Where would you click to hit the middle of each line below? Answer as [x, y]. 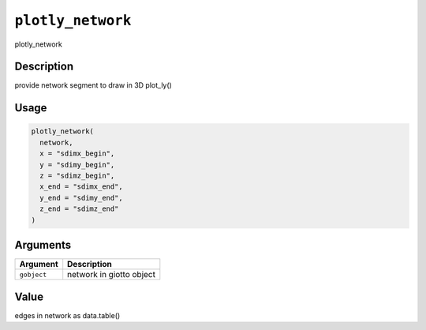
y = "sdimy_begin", [77, 165]
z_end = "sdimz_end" [79, 209]
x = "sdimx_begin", [77, 154]
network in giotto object [111, 275]
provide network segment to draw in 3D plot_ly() [93, 85]
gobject [33, 274]
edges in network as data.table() [67, 315]
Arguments [43, 245]
